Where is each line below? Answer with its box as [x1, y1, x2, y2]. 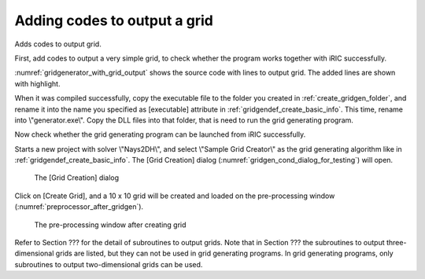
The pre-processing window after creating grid [34, 220, 187, 229]
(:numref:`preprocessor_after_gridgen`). [14, 202, 144, 211]
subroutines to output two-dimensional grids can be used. [14, 259, 203, 269]
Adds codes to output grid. [14, 39, 102, 49]
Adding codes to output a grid [14, 12, 214, 29]
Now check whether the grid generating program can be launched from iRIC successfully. [14, 130, 306, 139]
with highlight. [14, 79, 61, 88]
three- [386, 238, 407, 248]
